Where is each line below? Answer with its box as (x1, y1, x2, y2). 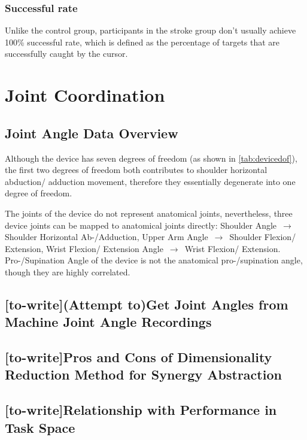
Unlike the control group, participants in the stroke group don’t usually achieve (5, 24, 296, 37)
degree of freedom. (5, 187, 72, 199)
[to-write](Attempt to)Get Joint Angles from (5, 295, 288, 313)
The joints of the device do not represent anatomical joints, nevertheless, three (5, 207, 293, 219)
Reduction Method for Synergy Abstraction (5, 365, 282, 384)
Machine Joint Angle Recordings (5, 312, 212, 331)
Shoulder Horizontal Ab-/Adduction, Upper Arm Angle (5, 230, 208, 243)
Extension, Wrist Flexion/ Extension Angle (5, 242, 163, 254)
